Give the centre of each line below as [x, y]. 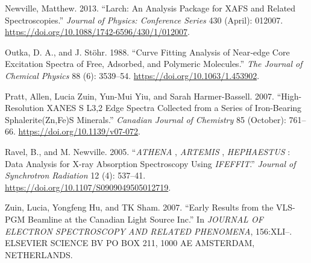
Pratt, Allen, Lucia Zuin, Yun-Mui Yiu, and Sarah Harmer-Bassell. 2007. [140, 96]
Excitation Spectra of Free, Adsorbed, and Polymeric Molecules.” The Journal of [154, 64]
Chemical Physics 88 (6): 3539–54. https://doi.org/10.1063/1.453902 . [132, 75]
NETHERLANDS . [39, 254]
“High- [289, 96]
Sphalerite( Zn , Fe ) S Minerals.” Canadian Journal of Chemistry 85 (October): [146, 119]
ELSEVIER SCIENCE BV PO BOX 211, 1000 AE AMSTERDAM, [130, 243]
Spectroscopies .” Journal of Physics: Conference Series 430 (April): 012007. [144, 20]
